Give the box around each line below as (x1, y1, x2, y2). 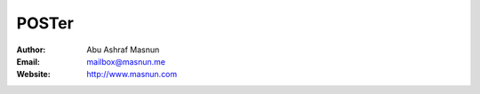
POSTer (16, 13, 75, 33)
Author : (16, 44, 46, 55)
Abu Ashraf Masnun (86, 44, 160, 55)
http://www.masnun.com (86, 69, 178, 80)
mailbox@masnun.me (86, 56, 166, 67)
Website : (16, 69, 51, 80)
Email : (16, 56, 40, 67)
